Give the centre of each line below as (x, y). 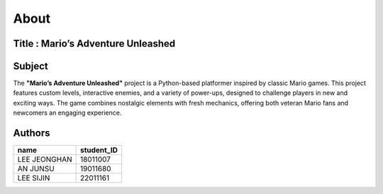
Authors (32, 133)
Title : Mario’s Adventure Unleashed (94, 44)
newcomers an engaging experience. (67, 113)
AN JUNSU (36, 169)
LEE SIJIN (34, 178)
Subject (31, 66)
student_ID (99, 150)
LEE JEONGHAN (45, 159)
